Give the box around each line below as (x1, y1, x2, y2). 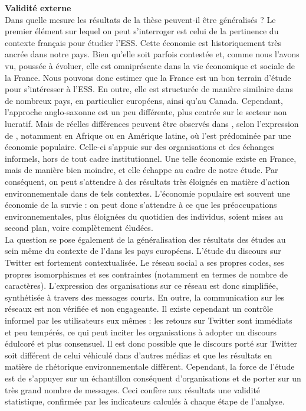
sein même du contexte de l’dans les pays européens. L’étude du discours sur (5, 244, 281, 257)
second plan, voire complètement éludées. (5, 221, 153, 234)
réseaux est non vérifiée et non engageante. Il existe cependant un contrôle (5, 302, 273, 315)
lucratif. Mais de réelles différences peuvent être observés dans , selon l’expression (5, 117, 299, 129)
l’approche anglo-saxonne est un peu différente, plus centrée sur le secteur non (5, 106, 287, 118)
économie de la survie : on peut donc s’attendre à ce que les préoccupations (5, 198, 277, 211)
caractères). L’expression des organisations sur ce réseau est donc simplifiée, (5, 279, 278, 292)
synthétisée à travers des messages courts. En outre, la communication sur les (5, 291, 284, 303)
